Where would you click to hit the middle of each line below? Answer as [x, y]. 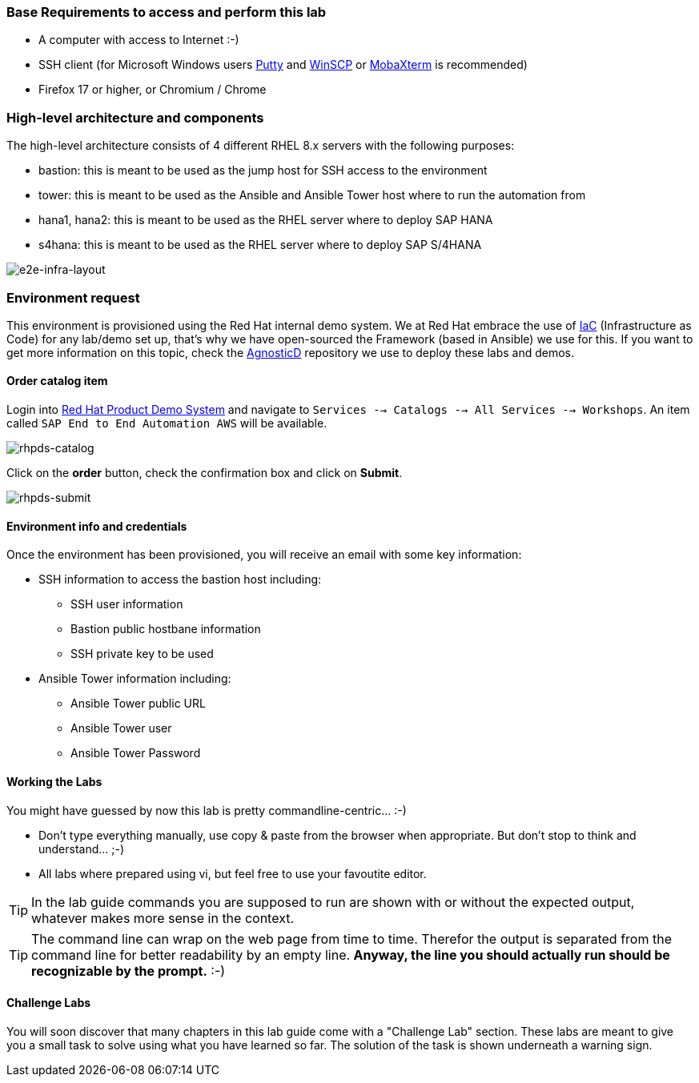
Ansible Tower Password [136, 753]
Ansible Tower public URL [138, 704]
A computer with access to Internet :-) [139, 40]
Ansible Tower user [121, 728]
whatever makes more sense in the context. [163, 918]
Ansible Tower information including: [135, 679]
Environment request [73, 297]
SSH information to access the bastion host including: [180, 580]
